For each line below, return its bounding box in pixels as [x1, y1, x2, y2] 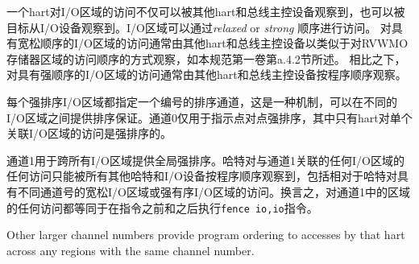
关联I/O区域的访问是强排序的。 [6, 125, 172, 142]
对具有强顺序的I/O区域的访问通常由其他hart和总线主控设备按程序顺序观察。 [6, 66, 407, 83]
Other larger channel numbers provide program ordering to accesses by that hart [6, 226, 405, 243]
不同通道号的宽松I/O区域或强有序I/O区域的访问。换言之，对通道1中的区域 [17, 183, 410, 200]
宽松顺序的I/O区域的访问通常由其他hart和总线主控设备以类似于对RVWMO [17, 35, 409, 52]
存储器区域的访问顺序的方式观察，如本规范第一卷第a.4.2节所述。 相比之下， [6, 50, 406, 67]
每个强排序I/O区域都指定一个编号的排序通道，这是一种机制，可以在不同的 [6, 93, 397, 109]
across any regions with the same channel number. [6, 241, 255, 258]
